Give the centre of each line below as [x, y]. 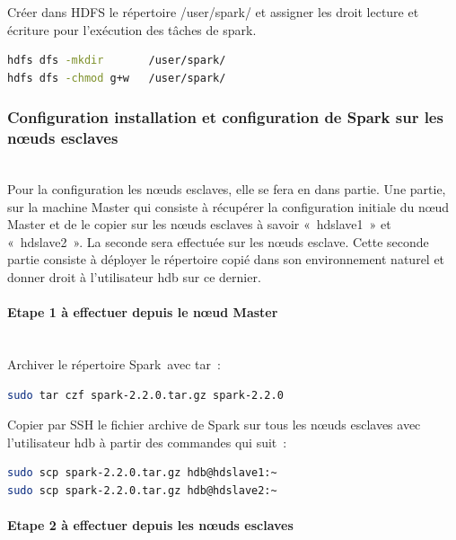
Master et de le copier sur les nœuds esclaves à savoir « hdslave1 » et [199, 224]
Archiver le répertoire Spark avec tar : [114, 364]
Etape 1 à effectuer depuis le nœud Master [143, 312]
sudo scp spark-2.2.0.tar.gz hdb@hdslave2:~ [142, 491]
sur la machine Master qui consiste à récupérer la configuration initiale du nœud [228, 206]
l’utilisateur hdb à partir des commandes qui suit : [147, 442]
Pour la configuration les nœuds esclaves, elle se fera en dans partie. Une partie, [227, 189]
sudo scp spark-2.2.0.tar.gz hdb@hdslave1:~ [142, 473]
